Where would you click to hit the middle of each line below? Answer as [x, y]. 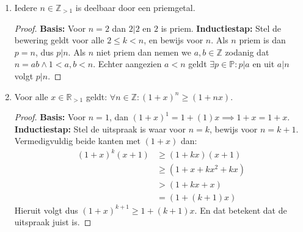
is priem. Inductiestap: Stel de [221, 28]
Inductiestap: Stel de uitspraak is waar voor [100, 129]
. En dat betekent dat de [241, 210]
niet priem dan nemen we [144, 52]
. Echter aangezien [127, 64]
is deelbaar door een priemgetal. [135, 7]
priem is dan [262, 40]
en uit [264, 64]
